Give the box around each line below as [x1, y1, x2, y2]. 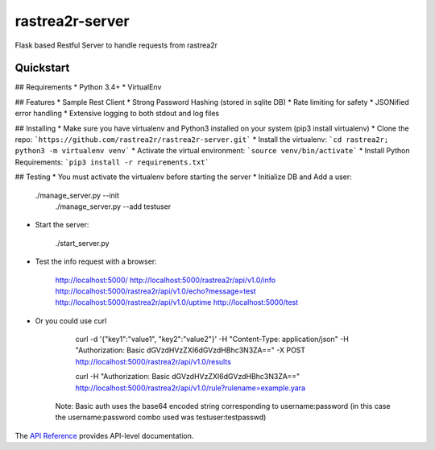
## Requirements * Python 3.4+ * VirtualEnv [14, 82, 162, 92]
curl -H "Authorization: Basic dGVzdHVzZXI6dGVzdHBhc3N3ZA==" [75, 372, 300, 381]
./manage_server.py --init [35, 190, 120, 200]
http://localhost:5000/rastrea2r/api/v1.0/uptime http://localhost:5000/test [55, 298, 299, 307]
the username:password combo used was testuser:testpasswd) [55, 412, 267, 423]
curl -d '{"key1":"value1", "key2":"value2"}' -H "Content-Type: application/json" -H [75, 335, 350, 344]
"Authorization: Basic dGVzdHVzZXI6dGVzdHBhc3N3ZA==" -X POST [75, 345, 306, 355]
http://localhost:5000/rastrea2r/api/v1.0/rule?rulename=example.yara [75, 383, 306, 393]
